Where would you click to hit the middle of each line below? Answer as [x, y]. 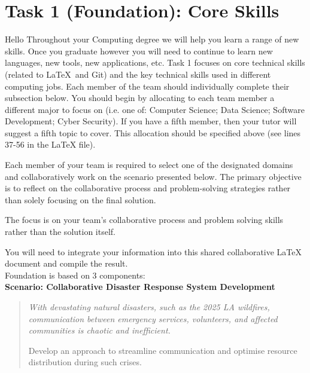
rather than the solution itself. [60, 232]
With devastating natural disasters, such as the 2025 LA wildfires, [149, 307]
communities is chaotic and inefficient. [99, 330]
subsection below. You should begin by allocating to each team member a [140, 98]
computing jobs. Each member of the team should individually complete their [147, 86]
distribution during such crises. [85, 362]
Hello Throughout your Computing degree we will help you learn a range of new [152, 39]
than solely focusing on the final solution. [80, 199]
